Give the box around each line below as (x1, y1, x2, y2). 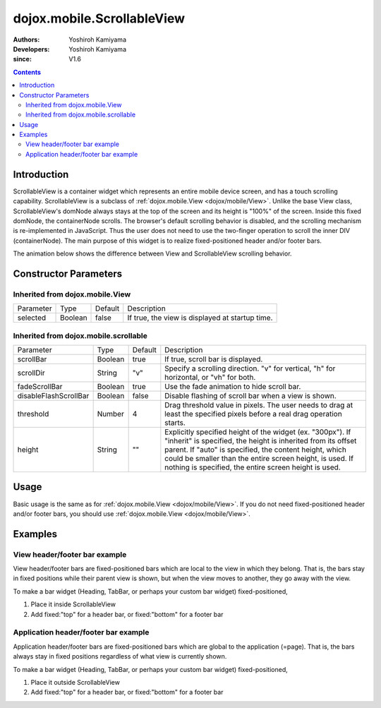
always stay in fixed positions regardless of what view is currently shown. (13, 652, 227, 661)
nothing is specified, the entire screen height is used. (164, 462, 341, 472)
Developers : (13, 44, 50, 53)
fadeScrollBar (17, 382, 63, 391)
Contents (13, 68, 42, 76)
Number (97, 409, 125, 419)
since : (13, 55, 32, 64)
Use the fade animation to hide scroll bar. (164, 382, 301, 391)
